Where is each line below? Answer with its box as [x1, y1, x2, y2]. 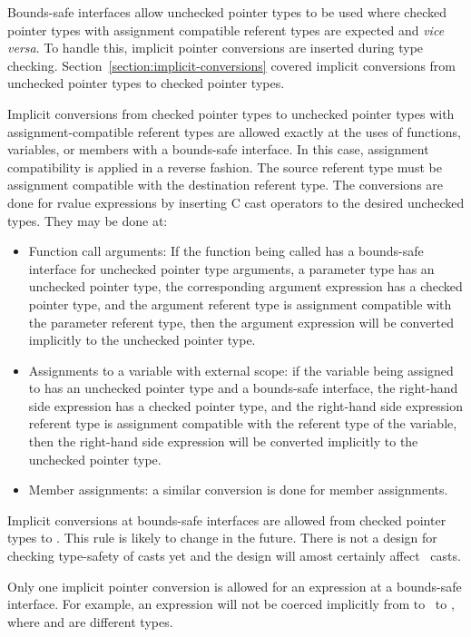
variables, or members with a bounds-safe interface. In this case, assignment [7, 140, 429, 159]
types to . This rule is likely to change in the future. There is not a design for [7, 528, 437, 547]
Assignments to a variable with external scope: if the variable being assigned [28, 360, 454, 379]
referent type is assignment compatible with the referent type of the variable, [28, 414, 457, 433]
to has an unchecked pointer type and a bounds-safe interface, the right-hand [28, 378, 458, 397]
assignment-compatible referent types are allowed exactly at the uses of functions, [7, 122, 461, 141]
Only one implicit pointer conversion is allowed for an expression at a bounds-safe [7, 576, 462, 595]
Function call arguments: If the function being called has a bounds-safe [28, 241, 424, 260]
